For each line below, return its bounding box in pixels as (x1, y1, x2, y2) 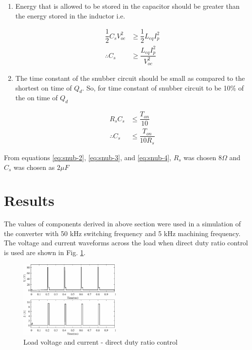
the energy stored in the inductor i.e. (15, 10, 126, 20)
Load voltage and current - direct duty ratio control (23, 337, 178, 347)
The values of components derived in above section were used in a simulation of (4, 219, 241, 229)
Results (4, 190, 54, 210)
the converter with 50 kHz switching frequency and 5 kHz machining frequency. (4, 228, 241, 238)
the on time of (15, 92, 58, 103)
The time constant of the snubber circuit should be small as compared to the (15, 73, 245, 83)
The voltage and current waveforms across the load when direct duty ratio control (4, 238, 248, 248)
